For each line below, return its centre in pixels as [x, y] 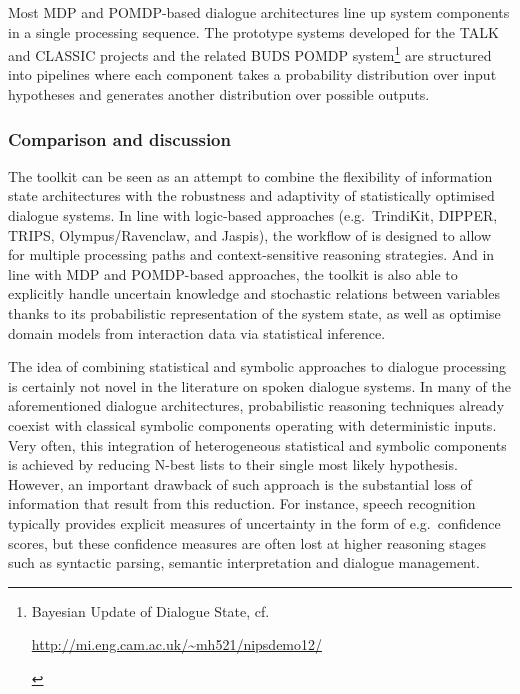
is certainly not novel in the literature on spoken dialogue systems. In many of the [259, 385]
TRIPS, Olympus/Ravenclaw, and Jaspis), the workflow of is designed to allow [250, 234]
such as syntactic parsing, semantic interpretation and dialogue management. [244, 562]
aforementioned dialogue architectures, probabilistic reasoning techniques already [256, 405]
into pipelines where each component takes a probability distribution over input [252, 74]
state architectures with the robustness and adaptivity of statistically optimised [251, 195]
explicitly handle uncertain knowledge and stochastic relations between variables [254, 293]
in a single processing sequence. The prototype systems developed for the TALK [253, 31]
